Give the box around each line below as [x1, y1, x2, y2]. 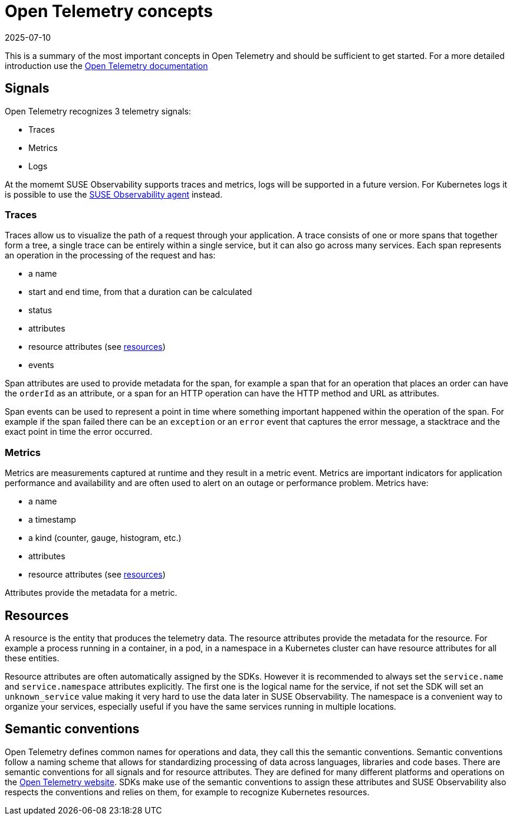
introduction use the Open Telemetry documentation [5, 60, 208, 71]
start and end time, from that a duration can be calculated [28, 287, 252, 297]
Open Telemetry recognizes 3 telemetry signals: [5, 106, 191, 116]
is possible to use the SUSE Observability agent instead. [5, 189, 223, 199]
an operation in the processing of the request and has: [5, 250, 216, 261]
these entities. [5, 652, 60, 663]
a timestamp [28, 514, 76, 525]
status [28, 305, 52, 316]
